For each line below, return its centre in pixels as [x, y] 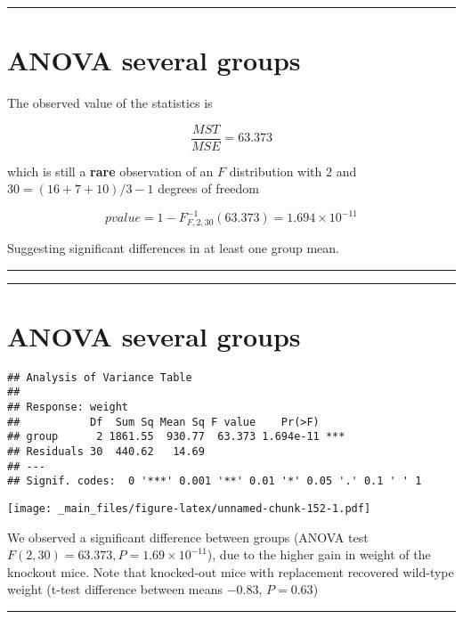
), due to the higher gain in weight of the [319, 554]
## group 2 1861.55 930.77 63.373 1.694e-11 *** [176, 437]
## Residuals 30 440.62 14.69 [106, 451]
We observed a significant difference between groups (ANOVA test [188, 537]
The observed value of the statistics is [110, 103]
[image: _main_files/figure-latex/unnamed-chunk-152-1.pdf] [189, 508]
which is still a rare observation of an [110, 171]
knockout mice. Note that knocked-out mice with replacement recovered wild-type [231, 571]
